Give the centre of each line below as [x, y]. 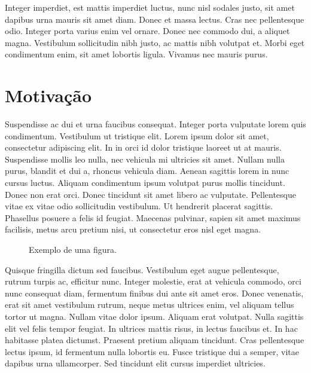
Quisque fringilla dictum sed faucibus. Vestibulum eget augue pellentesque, [142, 269]
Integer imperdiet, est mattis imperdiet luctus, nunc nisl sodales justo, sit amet [150, 7]
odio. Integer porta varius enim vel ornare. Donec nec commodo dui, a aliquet [147, 31]
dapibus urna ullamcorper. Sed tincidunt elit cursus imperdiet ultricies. [135, 363]
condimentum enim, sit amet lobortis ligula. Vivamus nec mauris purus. [136, 54]
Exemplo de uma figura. [73, 250]
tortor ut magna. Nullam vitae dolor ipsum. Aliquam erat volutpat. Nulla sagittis [154, 316]
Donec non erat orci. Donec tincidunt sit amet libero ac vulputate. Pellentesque [150, 194]
